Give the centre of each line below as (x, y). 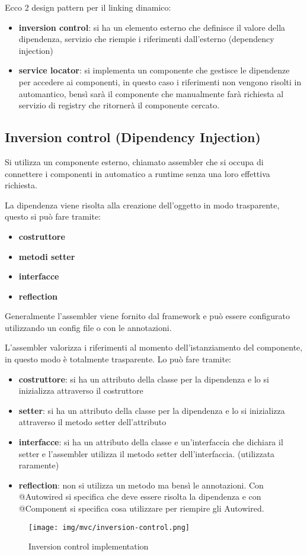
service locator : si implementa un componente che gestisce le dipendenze (154, 70)
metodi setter (47, 256)
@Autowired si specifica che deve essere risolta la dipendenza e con (140, 496)
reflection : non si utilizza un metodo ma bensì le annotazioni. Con (141, 485)
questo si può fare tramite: (53, 216)
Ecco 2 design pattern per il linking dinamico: (88, 7)
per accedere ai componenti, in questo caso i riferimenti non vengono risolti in (160, 81)
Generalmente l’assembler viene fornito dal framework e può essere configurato (147, 316)
